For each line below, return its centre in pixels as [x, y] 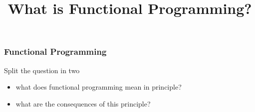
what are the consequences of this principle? [83, 103]
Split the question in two [42, 70]
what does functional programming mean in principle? [99, 87]
